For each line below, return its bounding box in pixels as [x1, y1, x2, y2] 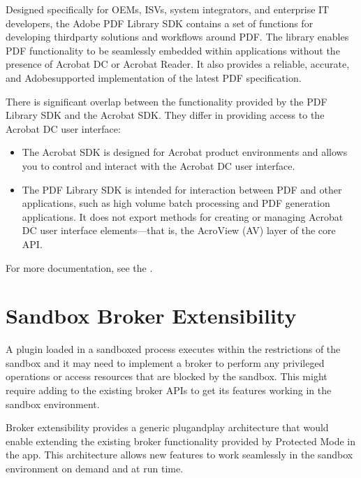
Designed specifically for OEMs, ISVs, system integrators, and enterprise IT [6, 2, 330, 16]
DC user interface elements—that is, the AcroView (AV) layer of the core [22, 223, 336, 238]
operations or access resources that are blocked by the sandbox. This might [6, 369, 327, 384]
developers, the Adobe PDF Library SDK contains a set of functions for [6, 15, 314, 30]
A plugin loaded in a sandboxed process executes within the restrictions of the [6, 342, 341, 356]
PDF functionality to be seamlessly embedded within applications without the [6, 43, 340, 57]
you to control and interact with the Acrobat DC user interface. [22, 158, 295, 173]
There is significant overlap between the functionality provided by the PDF [6, 94, 327, 108]
